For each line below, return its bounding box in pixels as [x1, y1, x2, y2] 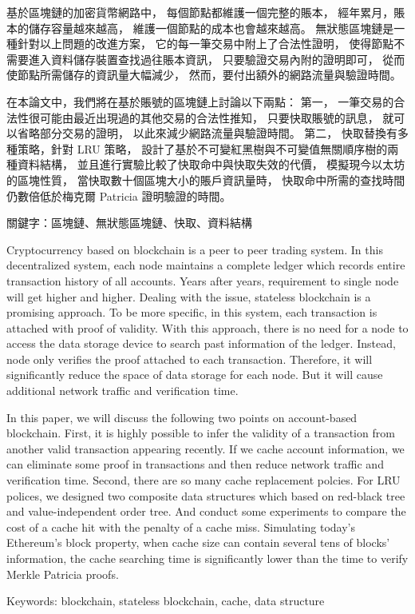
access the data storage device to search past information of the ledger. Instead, [6, 335, 396, 352]
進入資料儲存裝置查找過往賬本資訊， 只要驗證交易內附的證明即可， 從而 [28, 50, 405, 67]
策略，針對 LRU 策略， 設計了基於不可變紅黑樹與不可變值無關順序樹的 [17, 140, 388, 157]
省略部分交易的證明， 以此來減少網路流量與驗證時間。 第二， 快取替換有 [17, 125, 397, 142]
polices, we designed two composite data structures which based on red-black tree [6, 487, 405, 504]
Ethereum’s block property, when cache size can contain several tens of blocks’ [6, 534, 390, 551]
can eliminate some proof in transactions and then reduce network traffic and [6, 456, 384, 472]
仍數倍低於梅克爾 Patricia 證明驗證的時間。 [6, 187, 231, 204]
